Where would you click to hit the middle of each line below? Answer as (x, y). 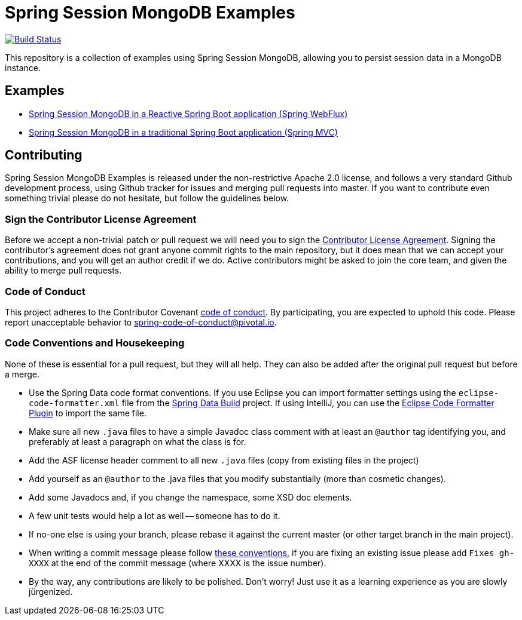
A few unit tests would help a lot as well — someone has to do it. (155, 515)
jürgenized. (51, 591)
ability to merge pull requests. (63, 271)
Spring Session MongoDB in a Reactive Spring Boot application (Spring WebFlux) (188, 113)
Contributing (44, 155)
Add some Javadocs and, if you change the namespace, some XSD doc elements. (190, 497)
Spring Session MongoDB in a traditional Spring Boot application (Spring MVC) (183, 132)
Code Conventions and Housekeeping (95, 343)
